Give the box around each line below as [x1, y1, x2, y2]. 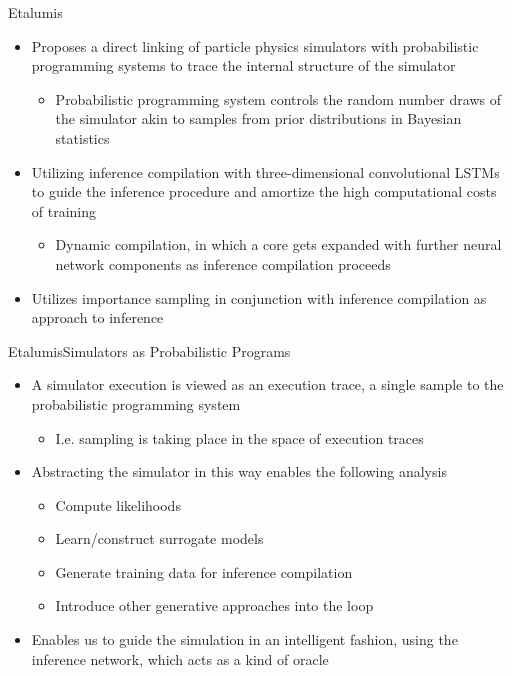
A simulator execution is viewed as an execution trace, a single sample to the [31, 374, 504, 395]
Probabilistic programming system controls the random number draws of [55, 88, 501, 109]
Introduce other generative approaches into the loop [55, 595, 374, 616]
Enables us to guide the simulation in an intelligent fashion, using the [31, 629, 458, 650]
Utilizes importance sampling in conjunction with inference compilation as [31, 287, 487, 308]
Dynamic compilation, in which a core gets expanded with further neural [55, 234, 502, 255]
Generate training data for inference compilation [55, 561, 353, 582]
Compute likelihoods [55, 494, 181, 515]
